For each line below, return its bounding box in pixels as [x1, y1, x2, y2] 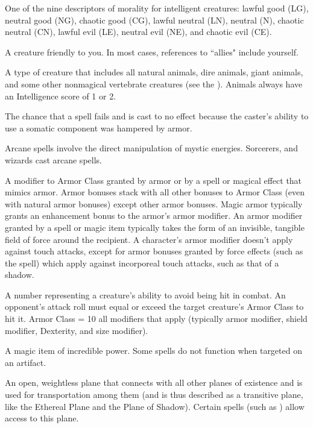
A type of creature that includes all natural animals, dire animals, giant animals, [5, 66, 303, 78]
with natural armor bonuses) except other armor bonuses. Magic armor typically [5, 197, 303, 210]
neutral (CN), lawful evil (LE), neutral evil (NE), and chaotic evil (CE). [5, 25, 272, 38]
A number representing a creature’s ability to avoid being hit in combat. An [5, 288, 286, 301]
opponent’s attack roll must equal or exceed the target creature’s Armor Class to [5, 300, 304, 313]
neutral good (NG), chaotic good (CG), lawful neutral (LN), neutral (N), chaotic [5, 13, 304, 26]
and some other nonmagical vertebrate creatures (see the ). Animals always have [5, 77, 303, 90]
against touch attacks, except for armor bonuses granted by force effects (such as [5, 245, 303, 257]
